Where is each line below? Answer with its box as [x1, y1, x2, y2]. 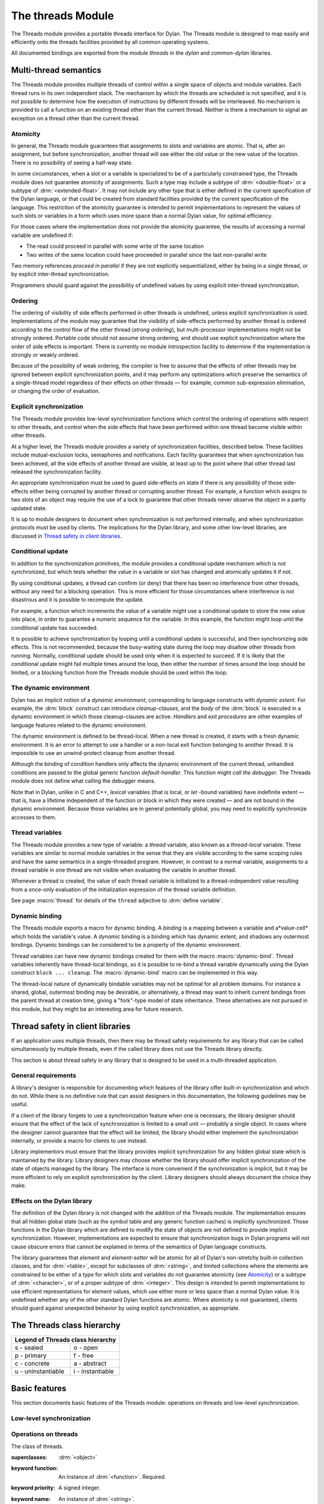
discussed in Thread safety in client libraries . [11, 532, 122, 540]
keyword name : [11, 1495, 51, 1502]
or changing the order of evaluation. [11, 387, 100, 395]
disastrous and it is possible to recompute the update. [11, 596, 144, 603]
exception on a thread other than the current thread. [11, 114, 140, 122]
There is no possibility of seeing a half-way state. [11, 159, 133, 166]
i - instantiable [73, 1367, 114, 1376]
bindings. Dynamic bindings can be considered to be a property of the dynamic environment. [11, 942, 241, 949]
